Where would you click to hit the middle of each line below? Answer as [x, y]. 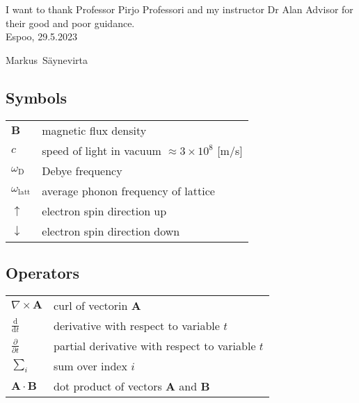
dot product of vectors [108, 386]
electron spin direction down [111, 231]
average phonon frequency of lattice [128, 190]
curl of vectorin [91, 305]
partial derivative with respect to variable [155, 345]
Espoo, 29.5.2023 [41, 36]
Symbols [37, 97]
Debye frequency [82, 170]
